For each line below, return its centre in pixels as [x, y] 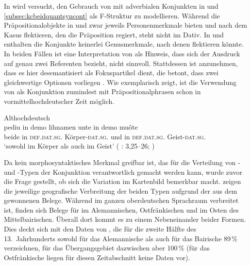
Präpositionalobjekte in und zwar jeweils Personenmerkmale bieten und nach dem [125, 25]
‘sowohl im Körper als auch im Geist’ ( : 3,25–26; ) [79, 146]
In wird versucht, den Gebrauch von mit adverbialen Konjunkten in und [111, 6]
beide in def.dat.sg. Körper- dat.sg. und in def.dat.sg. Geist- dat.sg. [105, 136]
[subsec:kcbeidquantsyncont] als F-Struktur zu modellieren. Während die [112, 15]
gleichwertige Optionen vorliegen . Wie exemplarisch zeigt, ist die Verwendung [120, 82]
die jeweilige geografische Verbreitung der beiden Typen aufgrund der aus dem [121, 191]
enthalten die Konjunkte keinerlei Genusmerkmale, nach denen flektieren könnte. [124, 44]
